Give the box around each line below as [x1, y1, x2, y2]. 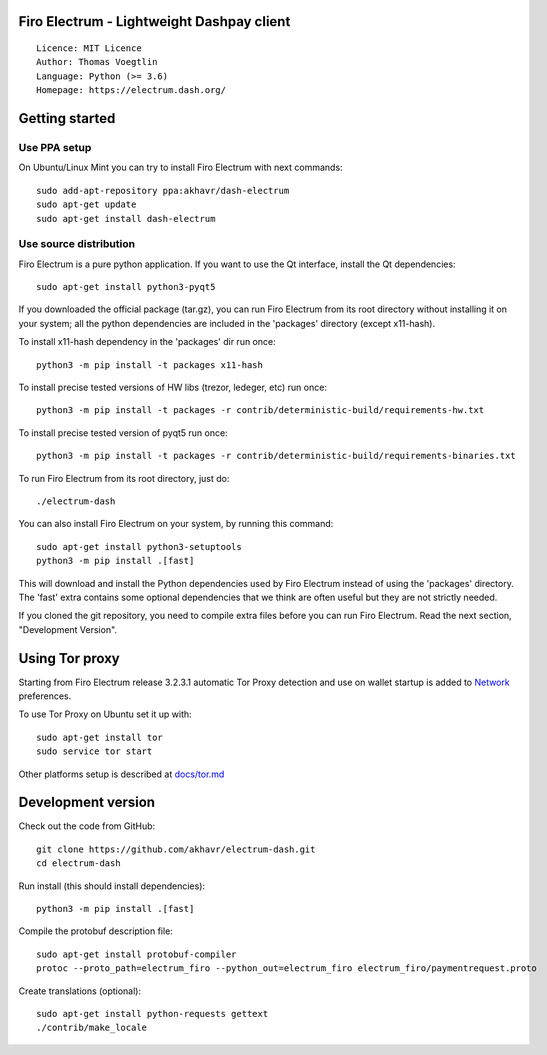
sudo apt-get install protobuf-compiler [36, 948, 237, 960]
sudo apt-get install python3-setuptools [36, 541, 242, 552]
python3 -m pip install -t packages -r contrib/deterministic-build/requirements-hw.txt [36, 405, 485, 416]
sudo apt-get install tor [36, 731, 164, 743]
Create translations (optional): [18, 985, 142, 997]
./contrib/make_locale [36, 1022, 148, 1034]
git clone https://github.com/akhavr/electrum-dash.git [36, 843, 316, 855]
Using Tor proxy [18, 650, 120, 667]
